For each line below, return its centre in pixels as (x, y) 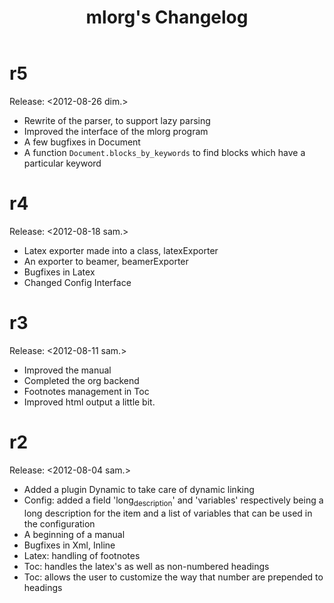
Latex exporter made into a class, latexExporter (121, 250)
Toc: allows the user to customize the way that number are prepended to (173, 577)
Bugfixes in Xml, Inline (69, 545)
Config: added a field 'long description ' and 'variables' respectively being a (173, 501)
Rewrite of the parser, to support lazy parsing (117, 120)
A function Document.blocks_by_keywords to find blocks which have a (164, 152)
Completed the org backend (81, 380)
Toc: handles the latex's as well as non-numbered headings (146, 566)
